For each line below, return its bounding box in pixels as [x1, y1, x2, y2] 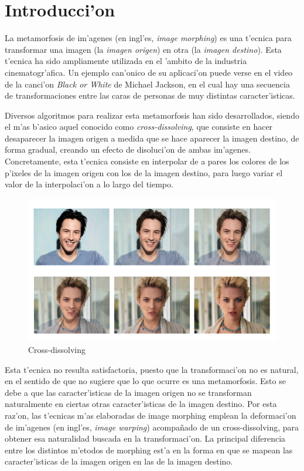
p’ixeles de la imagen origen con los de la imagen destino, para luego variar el [5, 166, 283, 179]
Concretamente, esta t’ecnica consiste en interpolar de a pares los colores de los [5, 155, 289, 167]
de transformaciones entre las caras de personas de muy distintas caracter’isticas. [5, 89, 295, 102]
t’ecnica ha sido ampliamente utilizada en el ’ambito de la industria [5, 55, 247, 67]
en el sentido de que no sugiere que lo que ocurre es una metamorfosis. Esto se [5, 375, 286, 387]
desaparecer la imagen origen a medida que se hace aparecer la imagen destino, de [5, 132, 299, 144]
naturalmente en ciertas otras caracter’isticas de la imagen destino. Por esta [5, 398, 277, 410]
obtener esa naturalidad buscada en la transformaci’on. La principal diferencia [5, 432, 286, 445]
